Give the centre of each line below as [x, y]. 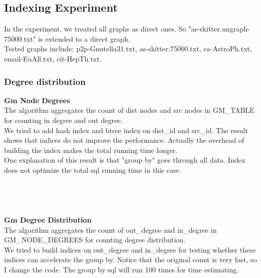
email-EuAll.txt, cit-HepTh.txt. [53, 58]
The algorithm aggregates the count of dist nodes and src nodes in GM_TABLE [129, 110]
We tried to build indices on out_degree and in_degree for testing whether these [130, 249]
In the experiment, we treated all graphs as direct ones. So [95, 29]
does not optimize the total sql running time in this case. [93, 169]
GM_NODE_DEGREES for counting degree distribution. [95, 240]
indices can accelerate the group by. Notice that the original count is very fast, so [130, 259]
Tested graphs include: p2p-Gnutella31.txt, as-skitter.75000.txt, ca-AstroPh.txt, [128, 49]
